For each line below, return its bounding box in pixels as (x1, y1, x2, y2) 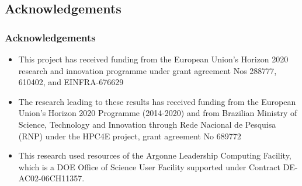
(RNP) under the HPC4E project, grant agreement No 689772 (18, 129, 241, 142)
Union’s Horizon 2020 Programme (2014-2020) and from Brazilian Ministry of (18, 107, 297, 119)
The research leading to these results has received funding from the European (18, 95, 296, 107)
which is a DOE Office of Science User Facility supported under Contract (18, 160, 280, 173)
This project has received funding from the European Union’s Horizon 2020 (18, 53, 289, 65)
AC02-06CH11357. (18, 172, 85, 184)
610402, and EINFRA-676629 (18, 76, 124, 88)
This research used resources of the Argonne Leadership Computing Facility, (18, 149, 291, 162)
